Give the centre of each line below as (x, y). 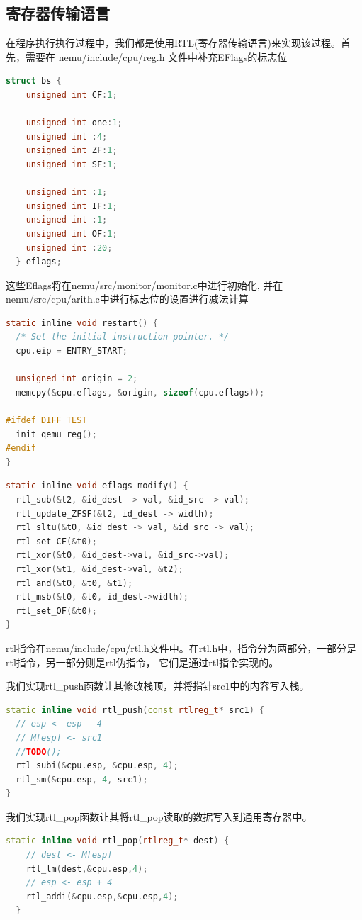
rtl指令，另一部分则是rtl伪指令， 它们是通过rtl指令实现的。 (142, 662)
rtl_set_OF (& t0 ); (56, 611)
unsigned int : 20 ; (69, 248)
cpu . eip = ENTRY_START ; (72, 351)
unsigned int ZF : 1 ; (72, 151)
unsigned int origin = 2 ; (77, 379)
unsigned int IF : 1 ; (72, 206)
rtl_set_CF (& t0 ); (56, 541)
